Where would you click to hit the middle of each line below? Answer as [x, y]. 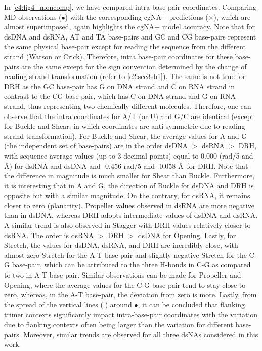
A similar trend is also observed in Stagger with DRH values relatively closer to [127, 225]
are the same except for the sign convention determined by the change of [134, 66]
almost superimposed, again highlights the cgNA [79, 27]
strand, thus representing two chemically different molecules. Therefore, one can [128, 106]
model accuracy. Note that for [208, 27]
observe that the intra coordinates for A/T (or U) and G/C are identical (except [129, 116]
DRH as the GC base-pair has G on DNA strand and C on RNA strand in [120, 86]
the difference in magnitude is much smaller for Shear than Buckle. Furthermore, [129, 175]
